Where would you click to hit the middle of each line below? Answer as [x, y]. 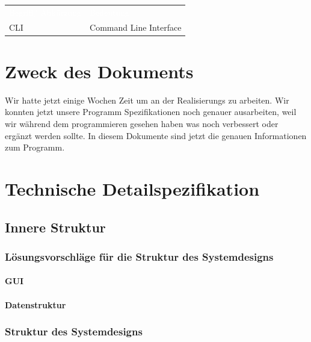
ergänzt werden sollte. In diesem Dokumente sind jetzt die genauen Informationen [156, 135]
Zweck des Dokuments [99, 71]
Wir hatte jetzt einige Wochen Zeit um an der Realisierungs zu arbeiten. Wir [147, 100]
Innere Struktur [55, 227]
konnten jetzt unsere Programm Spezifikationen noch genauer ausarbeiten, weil [151, 112]
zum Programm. [35, 147]
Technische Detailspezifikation [132, 188]
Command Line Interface [136, 27]
